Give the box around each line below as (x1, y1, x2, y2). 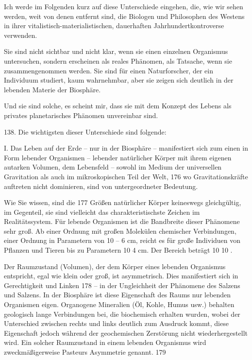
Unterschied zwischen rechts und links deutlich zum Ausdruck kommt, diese (4, 318, 229, 328)
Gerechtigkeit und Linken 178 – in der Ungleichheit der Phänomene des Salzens (4, 280, 240, 290)
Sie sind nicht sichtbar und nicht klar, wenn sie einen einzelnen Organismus (4, 46, 228, 56)
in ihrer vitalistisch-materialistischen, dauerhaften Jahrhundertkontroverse (4, 20, 224, 31)
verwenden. (4, 30, 37, 40)
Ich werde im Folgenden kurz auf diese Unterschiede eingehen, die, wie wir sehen (4, 1, 243, 11)
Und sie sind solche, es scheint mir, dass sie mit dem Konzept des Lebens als (4, 101, 232, 111)
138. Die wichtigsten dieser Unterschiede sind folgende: (4, 126, 167, 137)
